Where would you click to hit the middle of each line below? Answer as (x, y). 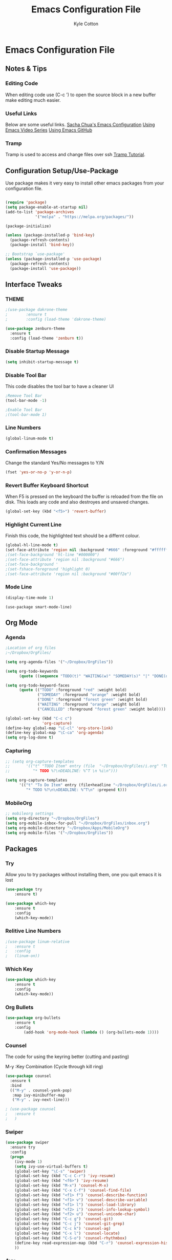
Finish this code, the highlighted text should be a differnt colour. (72, 536)
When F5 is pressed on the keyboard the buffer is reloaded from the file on (84, 496)
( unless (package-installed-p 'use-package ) (53, 259)
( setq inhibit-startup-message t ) (42, 362)
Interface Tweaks (34, 284)
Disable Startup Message (37, 351)
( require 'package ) (26, 202)
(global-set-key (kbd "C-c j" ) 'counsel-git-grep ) (70, 1224)
